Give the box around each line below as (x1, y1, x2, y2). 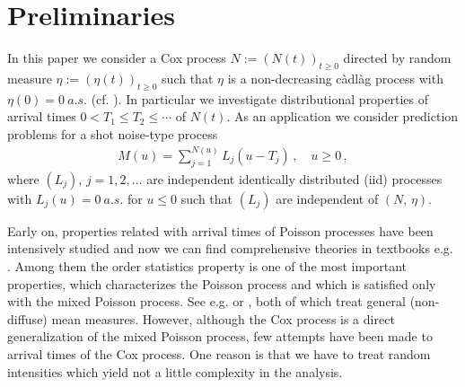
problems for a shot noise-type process (7, 124, 218, 143)
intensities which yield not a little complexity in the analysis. (7, 362, 343, 381)
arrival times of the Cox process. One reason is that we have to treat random (7, 344, 431, 363)
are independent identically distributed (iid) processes (146, 169, 443, 188)
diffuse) (7, 309, 48, 328)
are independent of (276, 189, 379, 207)
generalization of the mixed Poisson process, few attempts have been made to (7, 327, 433, 346)
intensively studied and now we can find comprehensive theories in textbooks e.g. (7, 239, 453, 258)
